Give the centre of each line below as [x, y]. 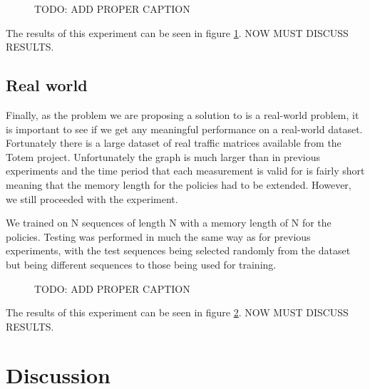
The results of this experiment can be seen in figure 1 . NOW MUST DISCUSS [177, 32]
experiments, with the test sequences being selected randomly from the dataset [178, 250]
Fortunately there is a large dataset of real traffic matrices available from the [174, 143]
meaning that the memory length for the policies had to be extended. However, [179, 184]
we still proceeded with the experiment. [92, 198]
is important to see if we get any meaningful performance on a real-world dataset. [184, 129]
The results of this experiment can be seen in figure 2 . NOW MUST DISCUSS [177, 312]
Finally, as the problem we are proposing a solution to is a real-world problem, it [183, 114]
